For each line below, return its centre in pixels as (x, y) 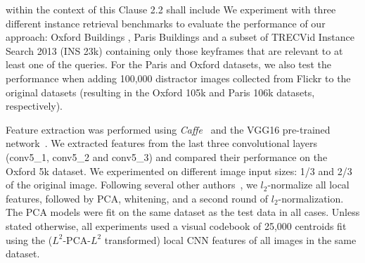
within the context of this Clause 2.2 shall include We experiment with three (171, 9)
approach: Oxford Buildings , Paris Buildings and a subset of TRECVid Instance (180, 37)
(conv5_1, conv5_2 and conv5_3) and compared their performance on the (167, 156)
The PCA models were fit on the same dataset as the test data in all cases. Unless (183, 212)
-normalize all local (308, 185)
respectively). (34, 106)
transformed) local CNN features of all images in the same (230, 239)
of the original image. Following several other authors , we (132, 185)
